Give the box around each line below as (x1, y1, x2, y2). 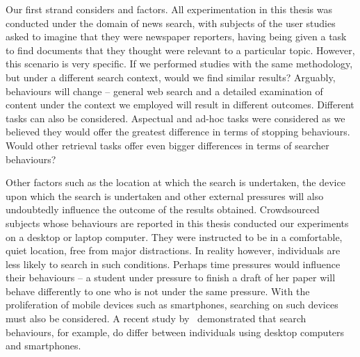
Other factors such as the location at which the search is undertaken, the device (6, 175, 345, 190)
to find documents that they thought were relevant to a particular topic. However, (6, 42, 355, 57)
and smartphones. (6, 338, 81, 353)
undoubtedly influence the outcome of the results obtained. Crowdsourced (6, 202, 320, 217)
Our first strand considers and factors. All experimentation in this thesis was (6, 2, 332, 16)
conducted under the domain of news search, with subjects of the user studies (6, 15, 336, 30)
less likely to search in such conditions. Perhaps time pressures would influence (6, 256, 341, 271)
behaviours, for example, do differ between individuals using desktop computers (6, 324, 345, 339)
